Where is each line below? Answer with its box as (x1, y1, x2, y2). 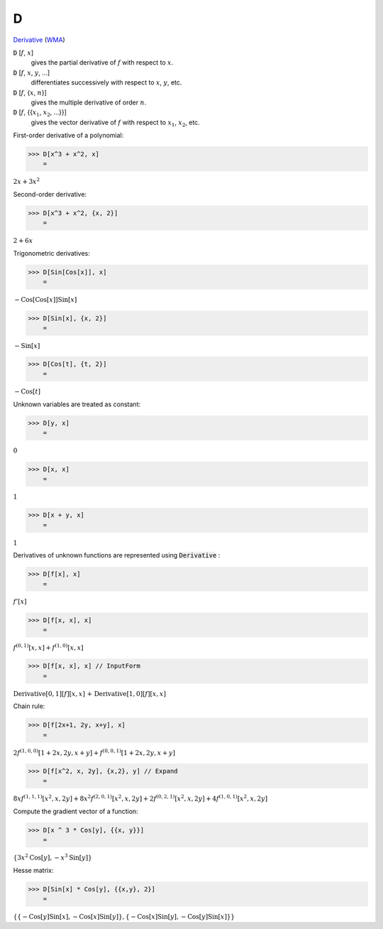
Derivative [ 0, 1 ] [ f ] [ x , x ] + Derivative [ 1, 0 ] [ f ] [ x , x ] (13, 690, 167, 697)
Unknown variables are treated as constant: (13, 400, 141, 408)
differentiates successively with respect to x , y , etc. (30, 78, 182, 87)
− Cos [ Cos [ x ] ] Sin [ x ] (14, 295, 77, 304)
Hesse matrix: (13, 866, 54, 874)
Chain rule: (13, 702, 45, 710)
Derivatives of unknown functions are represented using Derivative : (13, 551, 221, 560)
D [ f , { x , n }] (13, 88, 48, 97)
